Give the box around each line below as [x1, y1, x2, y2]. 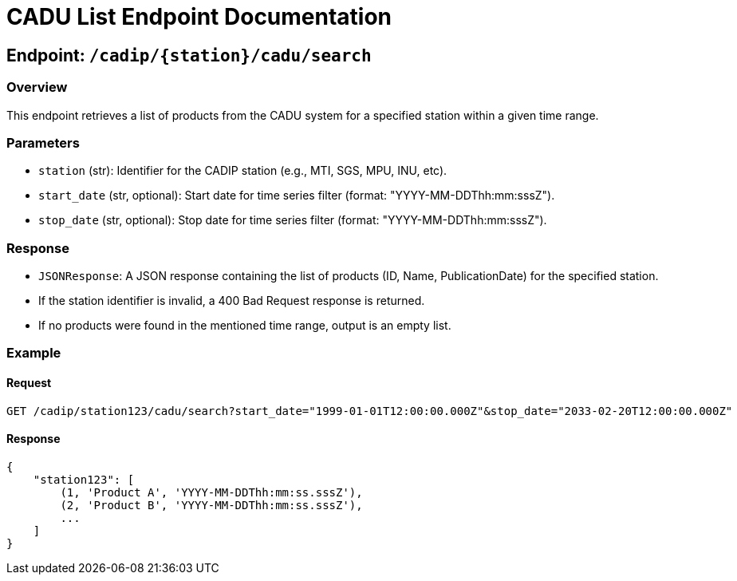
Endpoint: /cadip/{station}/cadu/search [6, 45, 372, 65]
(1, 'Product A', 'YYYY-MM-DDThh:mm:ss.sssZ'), [60, 485, 363, 499]
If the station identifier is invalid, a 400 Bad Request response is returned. [38, 294, 425, 308]
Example [6, 345, 61, 362]
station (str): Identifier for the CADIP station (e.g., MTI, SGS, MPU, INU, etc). [38, 164, 447, 178]
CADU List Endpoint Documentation [6, 3, 392, 30]
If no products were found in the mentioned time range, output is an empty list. [38, 318, 451, 333]
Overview [6, 79, 68, 96]
